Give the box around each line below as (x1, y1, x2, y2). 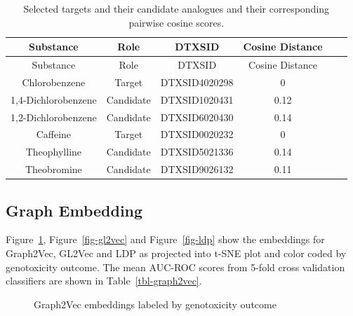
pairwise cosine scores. (128, 15, 225, 29)
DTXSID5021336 (160, 144, 234, 159)
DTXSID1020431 (160, 92, 234, 107)
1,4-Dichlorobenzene (11, 92, 97, 107)
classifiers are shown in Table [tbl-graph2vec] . (6, 273, 202, 288)
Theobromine (25, 162, 82, 177)
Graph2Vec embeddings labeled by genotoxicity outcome (34, 296, 277, 311)
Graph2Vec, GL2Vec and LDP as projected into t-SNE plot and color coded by (6, 245, 347, 260)
